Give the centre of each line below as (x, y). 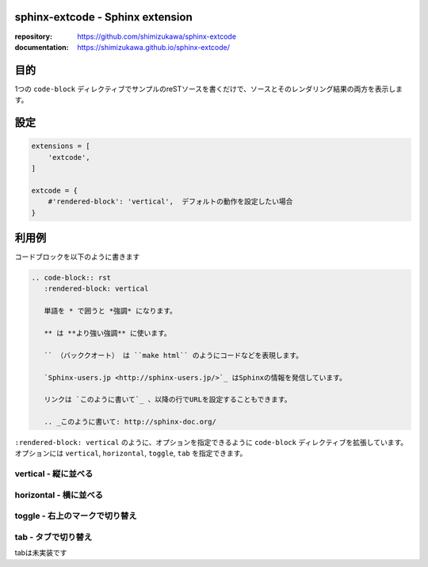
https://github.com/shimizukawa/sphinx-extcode (157, 36)
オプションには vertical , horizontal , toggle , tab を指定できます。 (131, 453)
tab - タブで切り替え (53, 537)
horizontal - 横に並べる (59, 495)
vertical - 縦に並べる (54, 474)
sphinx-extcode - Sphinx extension (104, 17)
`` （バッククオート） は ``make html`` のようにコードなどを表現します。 (174, 355)
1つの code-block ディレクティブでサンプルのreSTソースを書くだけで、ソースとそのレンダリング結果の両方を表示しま (209, 89)
